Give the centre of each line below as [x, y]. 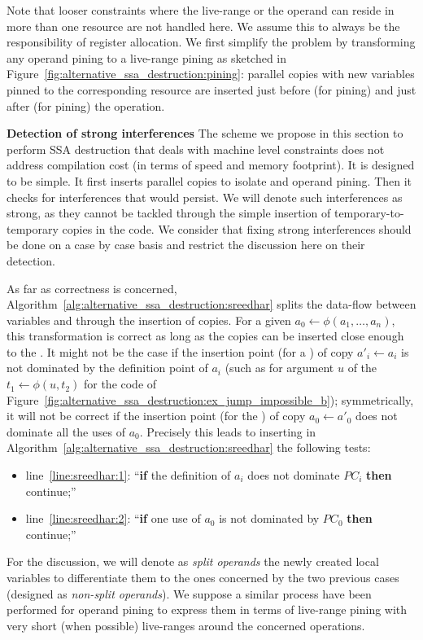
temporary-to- [369, 213]
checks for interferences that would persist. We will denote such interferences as [205, 197]
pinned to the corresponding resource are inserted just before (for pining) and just [211, 89]
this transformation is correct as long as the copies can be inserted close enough [205, 336]
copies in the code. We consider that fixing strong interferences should [237, 228]
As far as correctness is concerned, [92, 288]
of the [362, 368]
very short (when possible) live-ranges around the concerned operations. [186, 625]
